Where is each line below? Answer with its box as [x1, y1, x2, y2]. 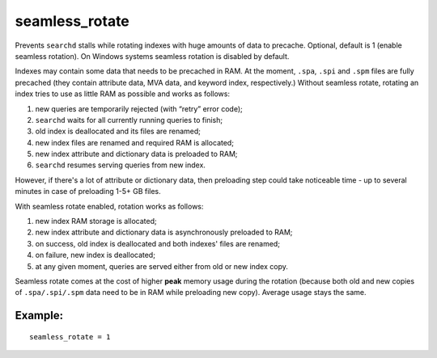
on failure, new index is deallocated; [35, 251, 155, 260]
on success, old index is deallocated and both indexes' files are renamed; [35, 238, 281, 248]
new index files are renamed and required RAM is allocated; [35, 137, 235, 147]
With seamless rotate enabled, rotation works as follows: [15, 201, 204, 211]
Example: [15, 309, 64, 322]
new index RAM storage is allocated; [35, 217, 157, 226]
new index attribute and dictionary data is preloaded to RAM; [35, 150, 238, 159]
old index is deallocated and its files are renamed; [35, 126, 202, 137]
